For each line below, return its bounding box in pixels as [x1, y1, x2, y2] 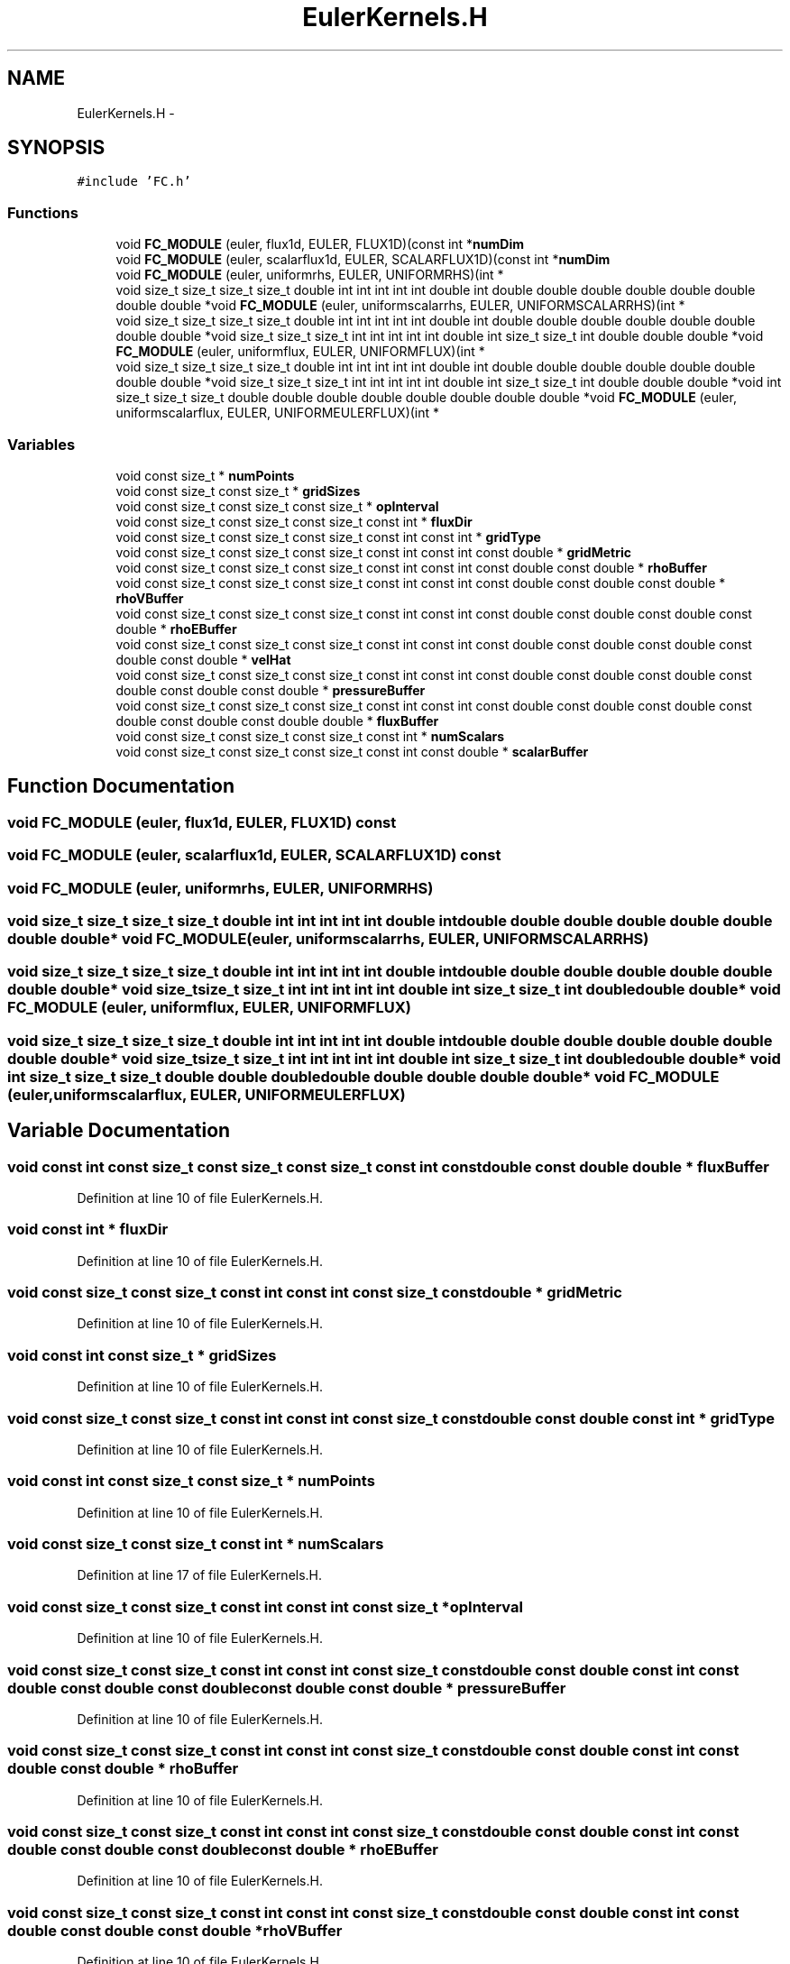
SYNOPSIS [7, 136, 106, 160]
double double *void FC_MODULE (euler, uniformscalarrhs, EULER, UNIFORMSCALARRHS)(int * [115, 298, 685, 314]
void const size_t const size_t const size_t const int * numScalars [115, 728, 505, 744]
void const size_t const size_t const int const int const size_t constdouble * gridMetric [7, 1283, 622, 1301]
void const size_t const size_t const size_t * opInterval [115, 498, 439, 514]
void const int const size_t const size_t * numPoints [7, 1472, 375, 1491]
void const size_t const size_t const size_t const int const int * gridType [115, 528, 541, 545]
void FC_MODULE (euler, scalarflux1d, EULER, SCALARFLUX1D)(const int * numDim [115, 252, 611, 268]
